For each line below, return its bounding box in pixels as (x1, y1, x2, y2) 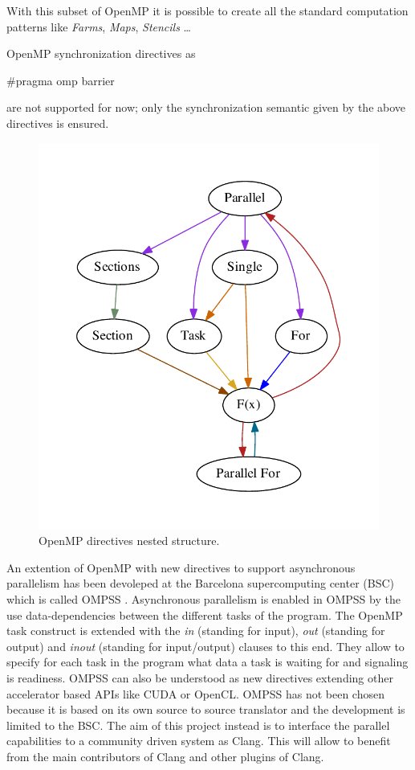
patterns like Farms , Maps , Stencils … (6, 18, 191, 35)
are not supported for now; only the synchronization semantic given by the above (6, 99, 406, 116)
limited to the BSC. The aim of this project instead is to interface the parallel (6, 716, 390, 733)
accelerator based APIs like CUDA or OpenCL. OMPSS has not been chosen (6, 685, 384, 702)
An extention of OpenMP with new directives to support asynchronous (6, 559, 356, 575)
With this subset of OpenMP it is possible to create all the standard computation (6, 2, 409, 18)
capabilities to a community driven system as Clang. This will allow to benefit (6, 732, 391, 749)
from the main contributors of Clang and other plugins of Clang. (6, 748, 324, 765)
